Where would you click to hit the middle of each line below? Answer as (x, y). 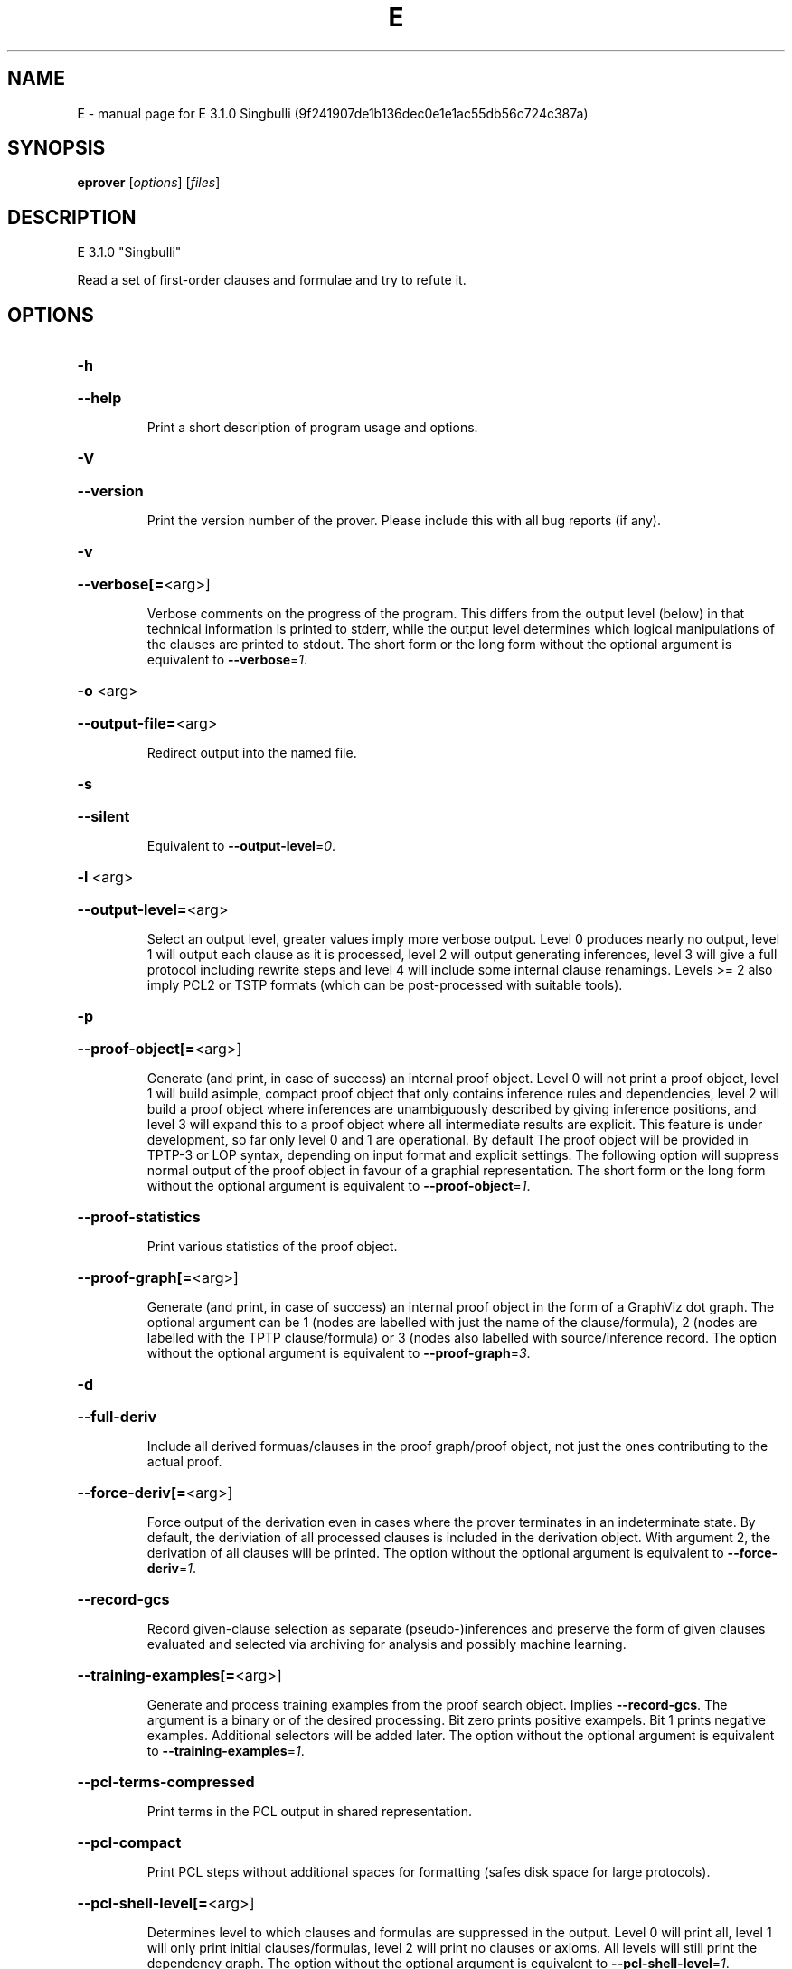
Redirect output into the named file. (252, 753)
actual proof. (184, 1462)
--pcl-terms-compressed (166, 1782)
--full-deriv (117, 1417)
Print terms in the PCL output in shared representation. (310, 1812)
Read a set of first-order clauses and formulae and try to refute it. (272, 280)
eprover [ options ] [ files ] (149, 183)
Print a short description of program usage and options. (312, 428)
